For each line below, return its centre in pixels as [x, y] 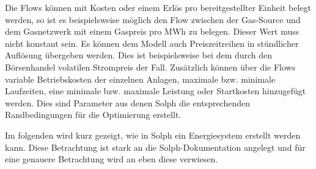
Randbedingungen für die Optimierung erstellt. [93, 115]
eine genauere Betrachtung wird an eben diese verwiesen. [112, 159]
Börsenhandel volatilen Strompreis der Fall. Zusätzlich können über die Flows [150, 67]
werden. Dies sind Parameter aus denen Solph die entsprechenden [128, 102]
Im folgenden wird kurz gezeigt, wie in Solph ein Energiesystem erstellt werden [153, 135]
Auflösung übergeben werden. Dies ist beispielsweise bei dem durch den [139, 55]
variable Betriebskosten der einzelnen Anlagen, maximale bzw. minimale [140, 79]
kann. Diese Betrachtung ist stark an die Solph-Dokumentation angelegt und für [155, 147]
